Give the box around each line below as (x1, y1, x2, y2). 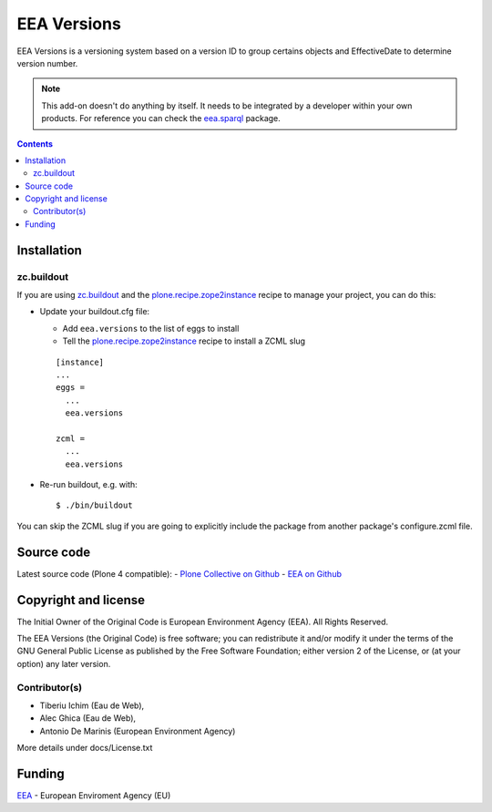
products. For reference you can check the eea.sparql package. (41, 113, 282, 124)
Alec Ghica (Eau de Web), (39, 713, 137, 724)
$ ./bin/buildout (56, 500, 133, 510)
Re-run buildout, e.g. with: (39, 479, 138, 490)
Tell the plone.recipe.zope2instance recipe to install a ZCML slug (62, 335, 305, 346)
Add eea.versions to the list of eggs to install (62, 323, 240, 334)
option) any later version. (16, 658, 111, 669)
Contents (16, 138, 54, 149)
